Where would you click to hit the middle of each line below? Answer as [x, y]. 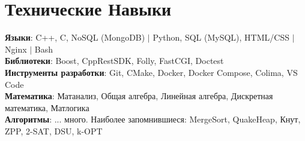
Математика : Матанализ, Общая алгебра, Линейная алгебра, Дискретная [139, 96]
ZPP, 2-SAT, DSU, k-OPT [54, 131]
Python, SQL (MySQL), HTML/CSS [221, 37]
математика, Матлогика [47, 107]
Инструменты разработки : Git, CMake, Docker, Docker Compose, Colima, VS [151, 72]
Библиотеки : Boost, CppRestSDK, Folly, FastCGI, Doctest [114, 61]
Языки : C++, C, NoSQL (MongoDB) [75, 37]
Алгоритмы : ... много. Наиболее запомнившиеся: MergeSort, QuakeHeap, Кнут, [153, 119]
